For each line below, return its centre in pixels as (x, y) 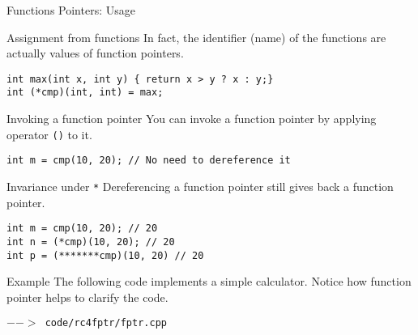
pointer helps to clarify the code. (87, 297)
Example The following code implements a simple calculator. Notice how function (209, 281)
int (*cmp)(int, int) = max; (85, 93)
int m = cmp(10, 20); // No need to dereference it (149, 161)
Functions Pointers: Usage (71, 10)
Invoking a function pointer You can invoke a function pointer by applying (192, 119)
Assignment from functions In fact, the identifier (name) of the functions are (196, 37)
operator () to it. (49, 134)
